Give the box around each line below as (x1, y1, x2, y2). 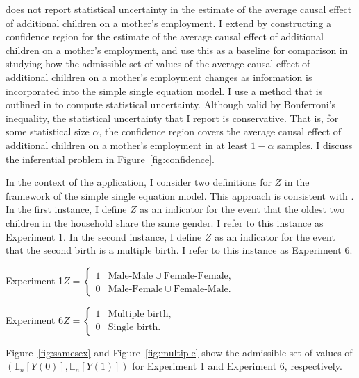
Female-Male (174, 284, 228, 294)
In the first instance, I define (6, 202, 127, 216)
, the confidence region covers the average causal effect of (99, 124, 342, 139)
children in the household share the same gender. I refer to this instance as (6, 215, 324, 230)
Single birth (108, 323, 158, 333)
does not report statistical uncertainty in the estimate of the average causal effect (6, 2, 352, 16)
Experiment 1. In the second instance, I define (6, 229, 202, 243)
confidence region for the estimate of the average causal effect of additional (6, 29, 324, 44)
